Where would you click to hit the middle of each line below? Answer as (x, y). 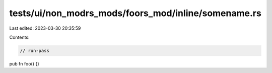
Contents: (19, 37)
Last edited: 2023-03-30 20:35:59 (45, 28)
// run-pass (35, 51)
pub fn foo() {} (24, 63)
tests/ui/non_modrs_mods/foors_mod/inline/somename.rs (135, 13)
